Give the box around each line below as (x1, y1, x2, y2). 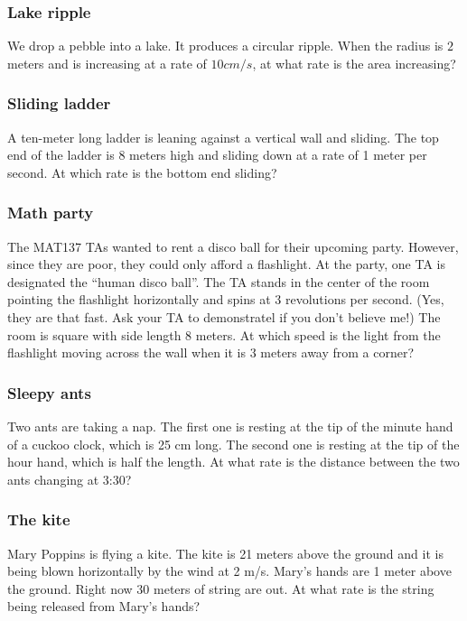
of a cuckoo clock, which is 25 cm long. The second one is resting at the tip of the (7, 434, 460, 453)
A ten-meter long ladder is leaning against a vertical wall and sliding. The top (7, 127, 439, 146)
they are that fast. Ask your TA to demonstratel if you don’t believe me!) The (7, 308, 441, 326)
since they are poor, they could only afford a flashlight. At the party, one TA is (7, 255, 445, 273)
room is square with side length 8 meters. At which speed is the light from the (7, 325, 441, 344)
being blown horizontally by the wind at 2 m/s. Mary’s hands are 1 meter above (7, 561, 452, 580)
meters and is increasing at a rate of (7, 53, 207, 72)
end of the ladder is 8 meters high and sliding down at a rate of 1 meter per (7, 145, 427, 164)
